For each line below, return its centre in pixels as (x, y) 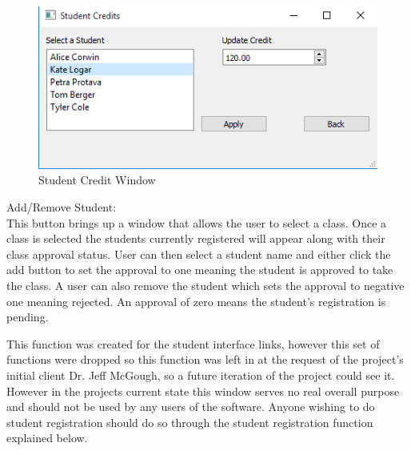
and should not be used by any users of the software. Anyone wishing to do (191, 407)
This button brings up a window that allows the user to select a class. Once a (197, 222)
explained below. (47, 438)
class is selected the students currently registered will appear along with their (196, 238)
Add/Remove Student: (62, 207)
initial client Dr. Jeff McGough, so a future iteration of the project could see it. (201, 374)
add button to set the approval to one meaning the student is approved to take (200, 270)
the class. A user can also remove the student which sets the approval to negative (205, 285)
